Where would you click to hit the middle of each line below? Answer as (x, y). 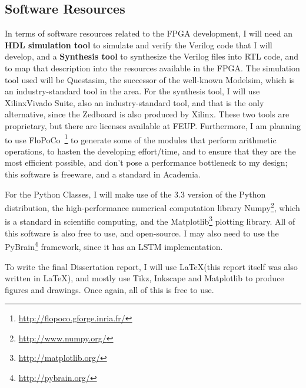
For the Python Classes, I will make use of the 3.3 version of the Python (135, 194)
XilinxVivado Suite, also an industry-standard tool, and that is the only (134, 102)
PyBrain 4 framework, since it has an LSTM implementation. (114, 246)
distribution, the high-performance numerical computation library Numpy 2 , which (152, 207)
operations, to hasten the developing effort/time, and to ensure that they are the (150, 151)
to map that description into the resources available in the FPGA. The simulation (152, 68)
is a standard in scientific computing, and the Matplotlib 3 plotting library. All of (150, 221)
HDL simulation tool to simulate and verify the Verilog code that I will (139, 45)
